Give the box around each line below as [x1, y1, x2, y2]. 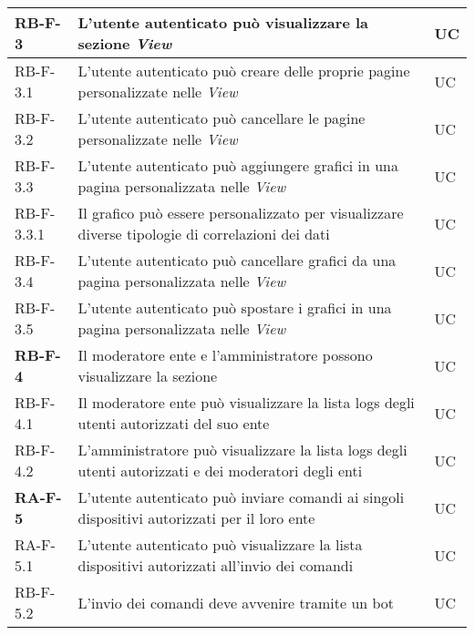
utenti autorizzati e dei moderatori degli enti [77, 460, 363, 481]
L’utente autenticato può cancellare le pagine [77, 108, 366, 128]
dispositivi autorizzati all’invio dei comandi [77, 555, 354, 576]
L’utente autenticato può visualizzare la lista [77, 534, 363, 555]
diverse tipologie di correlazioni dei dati [77, 223, 330, 244]
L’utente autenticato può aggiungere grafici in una [77, 155, 399, 176]
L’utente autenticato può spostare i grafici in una [77, 297, 392, 318]
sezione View [77, 33, 172, 54]
